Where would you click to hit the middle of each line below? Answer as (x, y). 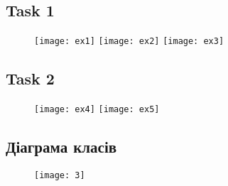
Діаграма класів (61, 147)
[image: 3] (60, 175)
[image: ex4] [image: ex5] (97, 110)
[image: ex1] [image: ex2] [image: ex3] (129, 42)
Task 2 (30, 78)
